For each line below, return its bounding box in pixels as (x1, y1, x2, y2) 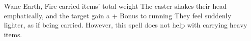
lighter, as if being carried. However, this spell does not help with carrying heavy (4, 20, 248, 30)
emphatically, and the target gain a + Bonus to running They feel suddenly (4, 10, 231, 20)
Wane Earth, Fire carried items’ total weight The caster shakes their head (4, 1, 227, 11)
